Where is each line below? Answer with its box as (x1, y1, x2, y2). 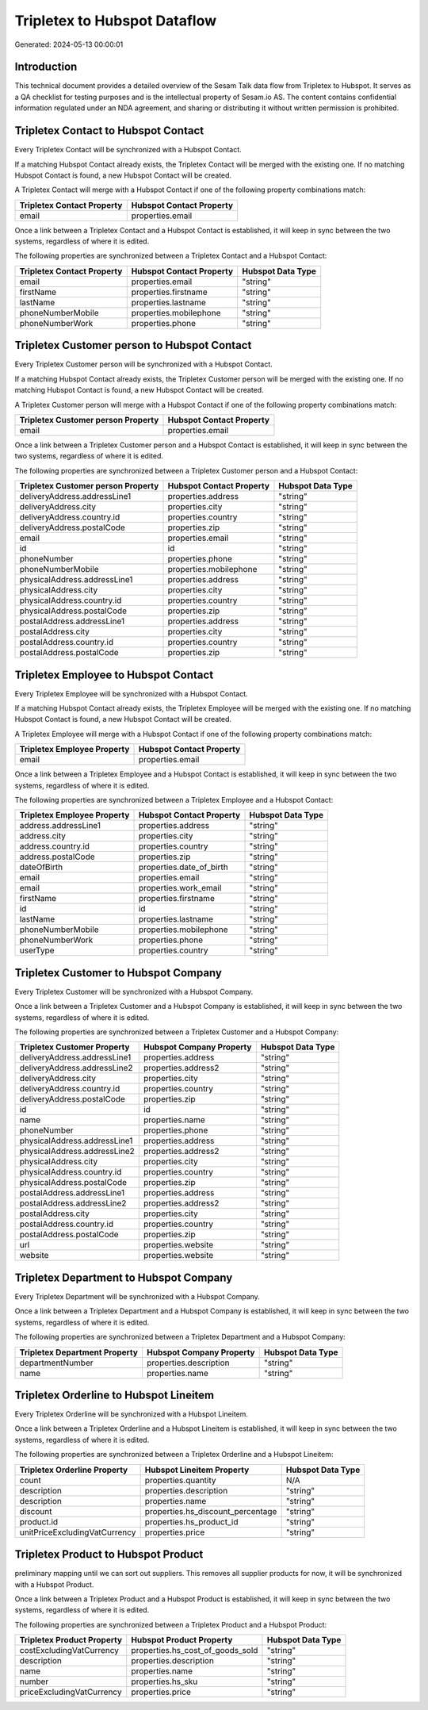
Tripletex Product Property (19, 1635, 123, 1646)
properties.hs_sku (131, 1676, 198, 1687)
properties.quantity (144, 1474, 216, 1486)
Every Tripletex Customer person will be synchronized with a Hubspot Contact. (14, 359, 273, 369)
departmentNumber (19, 1357, 94, 1368)
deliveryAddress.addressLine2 (19, 1063, 134, 1074)
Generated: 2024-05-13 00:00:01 (14, 40, 124, 49)
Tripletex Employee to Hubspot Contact (14, 668, 214, 681)
